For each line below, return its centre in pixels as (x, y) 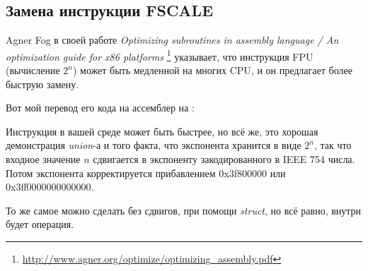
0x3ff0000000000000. (50, 187)
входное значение (43, 159)
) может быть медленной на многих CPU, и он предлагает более (212, 70)
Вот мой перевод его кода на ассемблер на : (100, 108)
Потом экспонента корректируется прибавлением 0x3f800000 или (146, 173)
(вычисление (33, 70)
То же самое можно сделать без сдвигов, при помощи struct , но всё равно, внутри (184, 210)
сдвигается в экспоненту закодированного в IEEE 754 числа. (224, 159)
